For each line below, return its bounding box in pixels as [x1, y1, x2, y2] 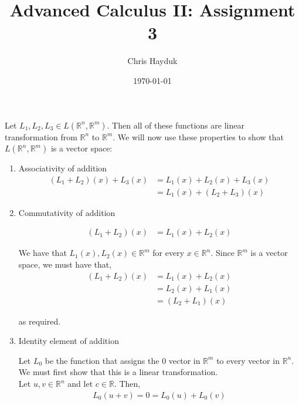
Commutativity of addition [18, 206, 115, 218]
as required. [18, 315, 61, 327]
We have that [18, 247, 67, 259]
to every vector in [216, 354, 280, 366]
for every [152, 247, 185, 259]
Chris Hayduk [127, 55, 178, 67]
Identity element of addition [18, 335, 119, 347]
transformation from [5, 130, 77, 143]
